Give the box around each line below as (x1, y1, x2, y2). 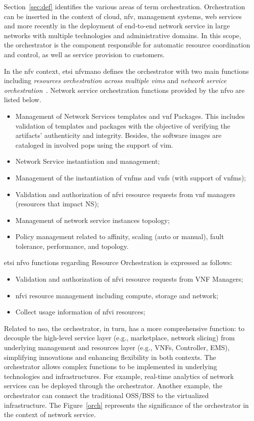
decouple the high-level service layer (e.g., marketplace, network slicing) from (4, 332, 235, 343)
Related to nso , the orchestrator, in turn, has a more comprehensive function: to (4, 323, 245, 333)
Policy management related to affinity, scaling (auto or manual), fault (15, 231, 224, 242)
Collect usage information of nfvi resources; (15, 307, 145, 317)
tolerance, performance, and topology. (15, 241, 129, 251)
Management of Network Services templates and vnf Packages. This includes (15, 111, 245, 121)
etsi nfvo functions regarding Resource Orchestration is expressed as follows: (4, 257, 232, 267)
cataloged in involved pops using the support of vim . (15, 139, 173, 150)
